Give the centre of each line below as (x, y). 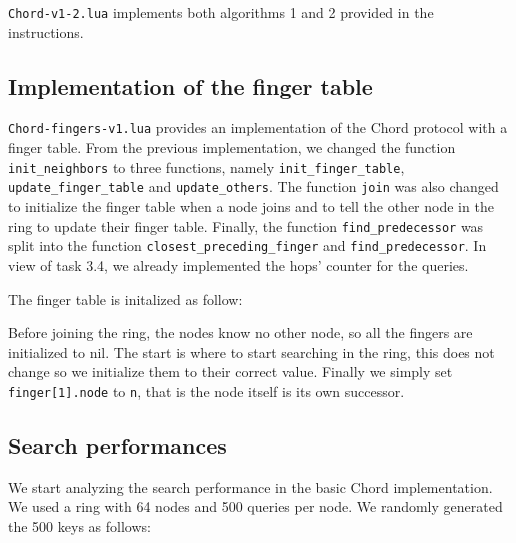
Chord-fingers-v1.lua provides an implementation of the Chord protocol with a (258, 127)
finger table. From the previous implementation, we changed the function (232, 147)
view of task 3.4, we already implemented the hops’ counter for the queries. (238, 264)
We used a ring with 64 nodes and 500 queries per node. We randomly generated (255, 506)
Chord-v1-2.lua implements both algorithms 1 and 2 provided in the (221, 12)
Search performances (117, 444)
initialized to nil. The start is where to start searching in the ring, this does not (251, 351)
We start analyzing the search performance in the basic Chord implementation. (250, 486)
